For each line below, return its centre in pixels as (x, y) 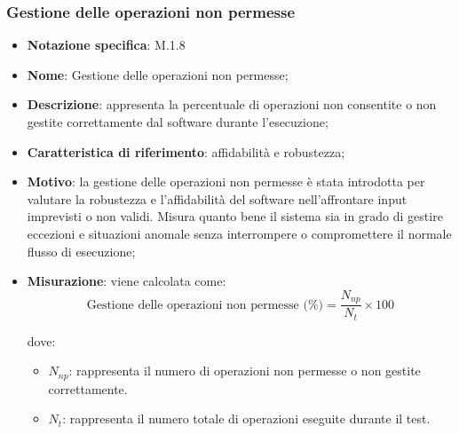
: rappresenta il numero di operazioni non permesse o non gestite (245, 371)
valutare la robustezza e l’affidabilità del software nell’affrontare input (217, 198)
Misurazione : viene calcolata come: (127, 281)
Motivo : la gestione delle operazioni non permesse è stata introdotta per (226, 181)
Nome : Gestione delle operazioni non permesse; (158, 74)
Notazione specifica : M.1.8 (106, 45)
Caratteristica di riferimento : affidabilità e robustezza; (186, 151)
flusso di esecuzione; (81, 251)
